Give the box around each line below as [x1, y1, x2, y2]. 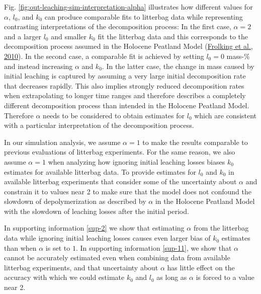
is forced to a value [196, 272, 254, 282]
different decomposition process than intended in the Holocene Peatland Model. [4, 100, 249, 110]
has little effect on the [167, 262, 235, 272]
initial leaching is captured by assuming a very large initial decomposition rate [4, 70, 246, 81]
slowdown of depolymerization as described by [4, 196, 146, 206]
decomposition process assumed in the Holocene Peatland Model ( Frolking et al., [4, 41, 253, 51]
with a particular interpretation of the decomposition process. [4, 120, 194, 130]
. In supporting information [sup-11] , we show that [75, 242, 232, 253]
